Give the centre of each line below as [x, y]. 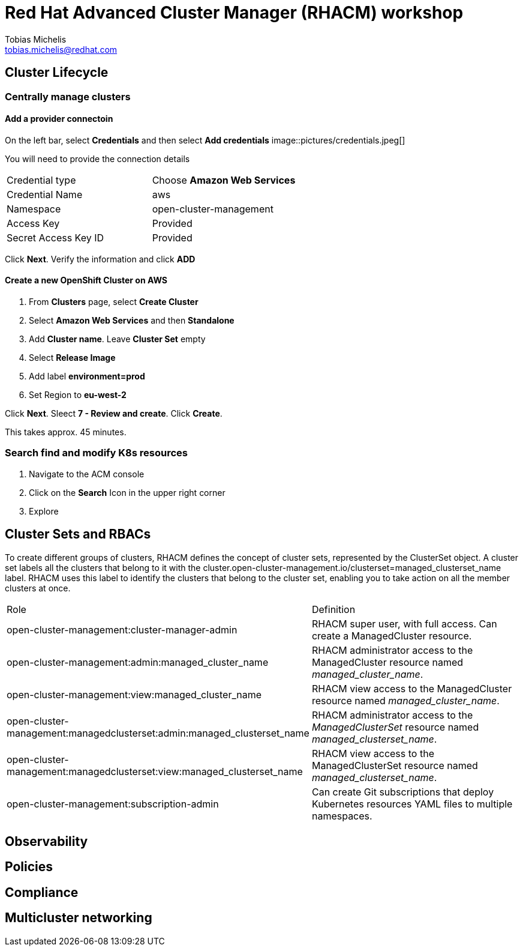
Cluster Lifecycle [57, 73]
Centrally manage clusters [68, 96]
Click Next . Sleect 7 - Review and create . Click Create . [114, 414]
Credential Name [45, 194]
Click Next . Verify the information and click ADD [100, 259]
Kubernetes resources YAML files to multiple [412, 804]
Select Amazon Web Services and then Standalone [132, 321]
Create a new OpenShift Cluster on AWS [86, 280]
